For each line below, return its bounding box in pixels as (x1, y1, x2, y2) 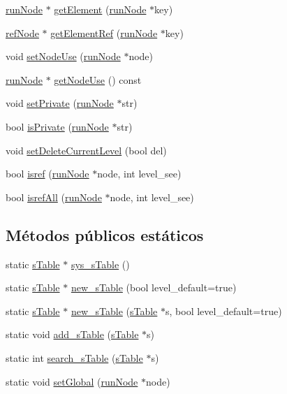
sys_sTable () (71, 256, 130, 271)
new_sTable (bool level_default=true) (71, 280, 237, 295)
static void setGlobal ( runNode (6, 374, 138, 388)
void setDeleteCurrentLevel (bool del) (6, 143, 167, 157)
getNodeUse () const (54, 72, 142, 87)
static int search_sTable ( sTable (6, 350, 143, 365)
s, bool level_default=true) (165, 303, 282, 318)
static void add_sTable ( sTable (6, 327, 139, 342)
